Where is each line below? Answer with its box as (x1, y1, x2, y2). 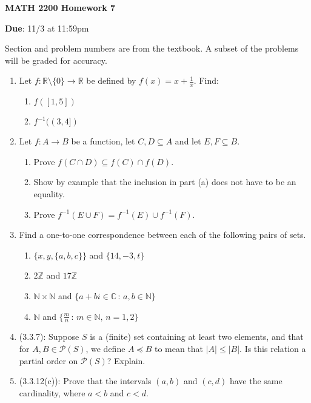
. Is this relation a (239, 342, 306, 354)
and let (175, 135, 201, 147)
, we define (85, 342, 125, 354)
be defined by (86, 74, 136, 87)
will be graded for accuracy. (5, 53, 107, 66)
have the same (229, 374, 283, 387)
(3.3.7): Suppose (19, 330, 79, 343)
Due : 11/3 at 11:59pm (5, 21, 89, 34)
